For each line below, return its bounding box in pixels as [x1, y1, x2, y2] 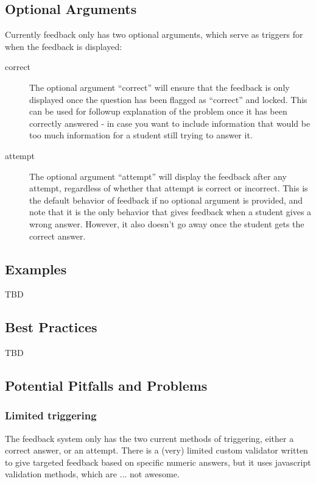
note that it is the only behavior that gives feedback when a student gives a [29, 205, 312, 218]
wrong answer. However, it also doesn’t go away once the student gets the [29, 217, 304, 230]
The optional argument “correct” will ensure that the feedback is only [29, 80, 290, 93]
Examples [5, 259, 67, 278]
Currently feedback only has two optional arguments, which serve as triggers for [5, 28, 303, 41]
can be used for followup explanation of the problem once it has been [29, 105, 287, 118]
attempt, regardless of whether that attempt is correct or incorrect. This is [29, 182, 308, 194]
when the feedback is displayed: [5, 40, 122, 52]
